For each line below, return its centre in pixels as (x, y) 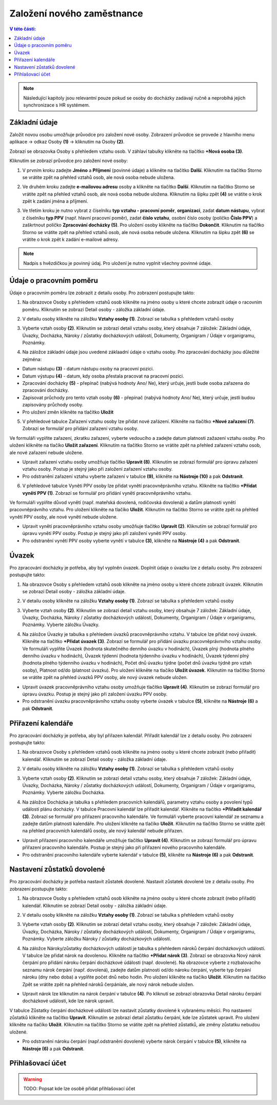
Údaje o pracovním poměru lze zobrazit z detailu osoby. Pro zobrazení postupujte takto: (102, 293)
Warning (33, 1079)
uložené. (19, 1032)
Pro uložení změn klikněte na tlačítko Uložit (68, 412)
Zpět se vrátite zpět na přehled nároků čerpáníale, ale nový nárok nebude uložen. (108, 984)
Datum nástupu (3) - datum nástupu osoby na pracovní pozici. (88, 369)
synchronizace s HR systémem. (57, 105)
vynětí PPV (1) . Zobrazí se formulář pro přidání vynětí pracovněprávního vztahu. (107, 493)
